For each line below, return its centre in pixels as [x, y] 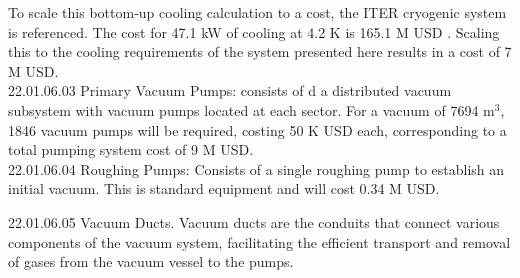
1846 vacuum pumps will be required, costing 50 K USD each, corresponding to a [257, 129]
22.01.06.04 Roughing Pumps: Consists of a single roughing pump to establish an [256, 168]
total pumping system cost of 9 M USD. [131, 149]
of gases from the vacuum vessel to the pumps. [151, 261]
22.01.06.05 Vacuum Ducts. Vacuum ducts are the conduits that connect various [254, 221]
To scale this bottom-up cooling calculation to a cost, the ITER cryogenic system [257, 12]
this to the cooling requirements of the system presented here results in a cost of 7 [260, 51]
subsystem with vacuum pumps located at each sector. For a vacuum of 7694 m [251, 109]
